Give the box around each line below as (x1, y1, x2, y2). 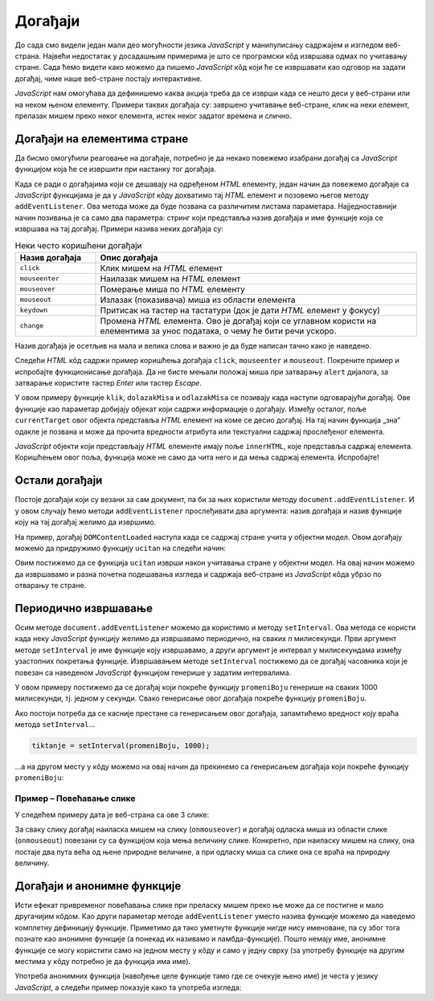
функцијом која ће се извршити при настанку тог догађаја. (14, 165, 216, 174)
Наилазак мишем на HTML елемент (100, 273, 241, 284)
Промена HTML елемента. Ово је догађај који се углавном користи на (100, 315, 377, 326)
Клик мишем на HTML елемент (100, 262, 223, 273)
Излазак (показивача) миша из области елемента (100, 294, 296, 305)
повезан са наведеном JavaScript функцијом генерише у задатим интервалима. (14, 668, 292, 677)
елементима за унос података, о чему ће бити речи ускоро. (100, 325, 337, 337)
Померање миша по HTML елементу (100, 284, 245, 295)
